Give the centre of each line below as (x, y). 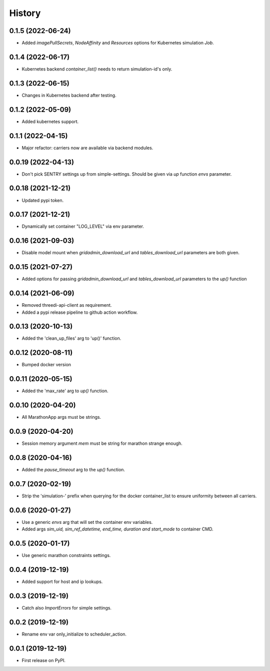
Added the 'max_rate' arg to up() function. (65, 391)
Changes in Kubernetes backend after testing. (69, 95)
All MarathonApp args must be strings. (61, 417)
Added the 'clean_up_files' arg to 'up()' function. (71, 338)
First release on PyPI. (44, 660)
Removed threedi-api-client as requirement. (67, 305)
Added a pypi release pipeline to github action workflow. (80, 312)
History (25, 13)
